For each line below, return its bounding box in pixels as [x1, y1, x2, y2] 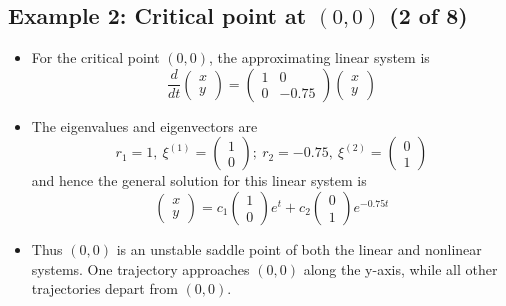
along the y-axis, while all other [303, 258, 498, 279]
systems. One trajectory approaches [31, 258, 250, 279]
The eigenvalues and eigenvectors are [31, 115, 258, 136]
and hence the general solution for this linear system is [31, 170, 367, 191]
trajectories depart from [31, 278, 178, 299]
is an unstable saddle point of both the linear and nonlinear [116, 238, 482, 259]
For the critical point [31, 47, 160, 68]
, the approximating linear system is [209, 47, 430, 68]
